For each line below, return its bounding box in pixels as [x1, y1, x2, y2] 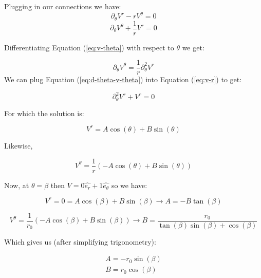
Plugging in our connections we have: [4, 1, 121, 11]
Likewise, [4, 140, 33, 151]
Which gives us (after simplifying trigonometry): [4, 236, 156, 247]
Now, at [4, 179, 29, 190]
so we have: [111, 179, 147, 190]
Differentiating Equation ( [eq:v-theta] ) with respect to [4, 42, 174, 52]
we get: [182, 42, 204, 52]
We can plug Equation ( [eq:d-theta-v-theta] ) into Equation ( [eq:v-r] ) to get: [4, 74, 242, 85]
